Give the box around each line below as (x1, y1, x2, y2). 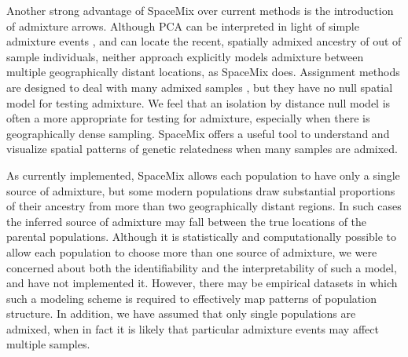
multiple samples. (6, 336, 90, 352)
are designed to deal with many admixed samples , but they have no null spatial (6, 78, 393, 95)
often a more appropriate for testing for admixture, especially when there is (6, 110, 370, 126)
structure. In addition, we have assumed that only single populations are (6, 305, 356, 322)
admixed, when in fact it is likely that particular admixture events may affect (6, 320, 379, 337)
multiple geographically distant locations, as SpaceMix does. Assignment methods (6, 64, 400, 80)
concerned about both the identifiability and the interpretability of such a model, (6, 259, 397, 275)
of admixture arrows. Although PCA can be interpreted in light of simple (6, 17, 359, 34)
